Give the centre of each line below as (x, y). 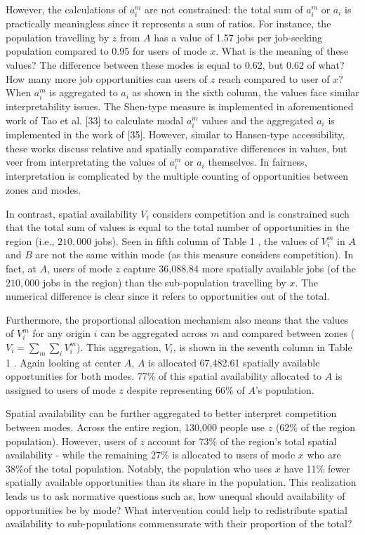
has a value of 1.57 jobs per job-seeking (238, 37)
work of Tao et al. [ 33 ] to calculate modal (95, 120)
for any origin (62, 333)
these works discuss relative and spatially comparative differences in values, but (177, 148)
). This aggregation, (119, 346)
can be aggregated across (154, 333)
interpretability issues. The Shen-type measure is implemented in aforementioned (180, 106)
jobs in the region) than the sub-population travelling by (164, 282)
